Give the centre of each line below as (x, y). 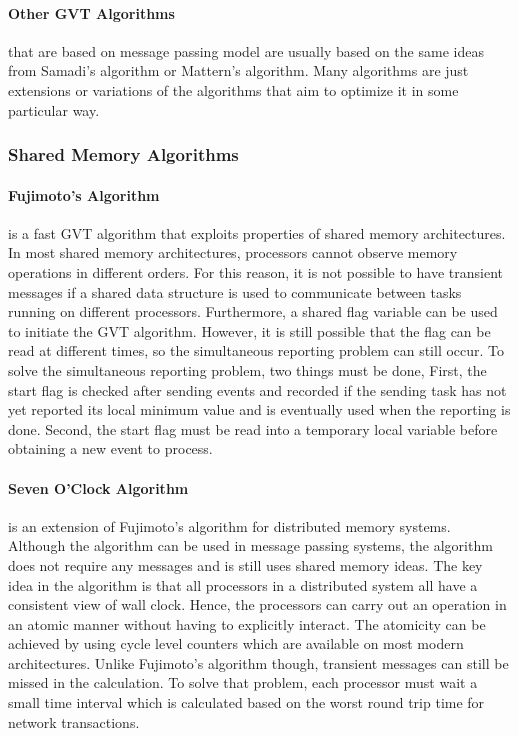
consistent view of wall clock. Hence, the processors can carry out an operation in (257, 604)
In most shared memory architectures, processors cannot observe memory (233, 252)
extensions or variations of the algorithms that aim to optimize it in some (233, 89)
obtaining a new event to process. (110, 448)
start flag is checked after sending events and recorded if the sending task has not (257, 389)
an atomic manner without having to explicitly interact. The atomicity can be (247, 623)
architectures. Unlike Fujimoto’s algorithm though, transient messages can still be (258, 662)
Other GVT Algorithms (91, 12)
